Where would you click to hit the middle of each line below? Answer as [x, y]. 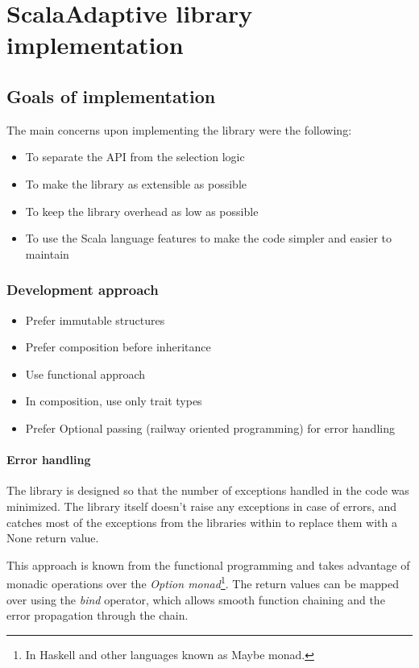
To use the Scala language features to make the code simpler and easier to [208, 238]
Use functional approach [85, 373]
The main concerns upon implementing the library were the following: [179, 129]
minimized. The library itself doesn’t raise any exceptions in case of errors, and [202, 506]
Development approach [83, 290]
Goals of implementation [111, 95]
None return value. [53, 538]
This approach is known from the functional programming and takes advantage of [208, 564]
